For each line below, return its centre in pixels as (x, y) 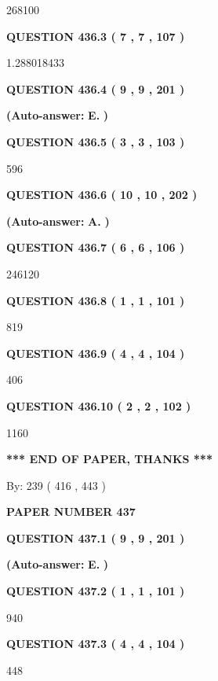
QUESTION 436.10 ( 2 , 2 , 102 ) (99, 405)
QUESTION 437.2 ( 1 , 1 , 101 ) (96, 591)
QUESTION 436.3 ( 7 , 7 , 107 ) (96, 36)
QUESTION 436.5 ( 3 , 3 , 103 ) (96, 141)
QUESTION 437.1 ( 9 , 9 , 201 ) (96, 537)
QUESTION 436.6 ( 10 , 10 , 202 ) (102, 195)
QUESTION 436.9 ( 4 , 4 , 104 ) (96, 353)
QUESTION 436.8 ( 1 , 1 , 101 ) (96, 300)
